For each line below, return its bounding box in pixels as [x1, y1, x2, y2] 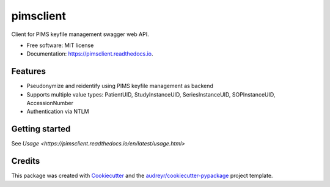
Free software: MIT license [26, 42, 94, 49]
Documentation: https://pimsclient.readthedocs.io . [26, 50, 153, 57]
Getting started [11, 124, 71, 134]
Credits [11, 156, 40, 166]
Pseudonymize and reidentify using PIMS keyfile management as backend [26, 82, 214, 90]
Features [11, 66, 46, 76]
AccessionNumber [26, 100, 73, 107]
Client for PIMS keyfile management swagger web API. [11, 31, 149, 38]
